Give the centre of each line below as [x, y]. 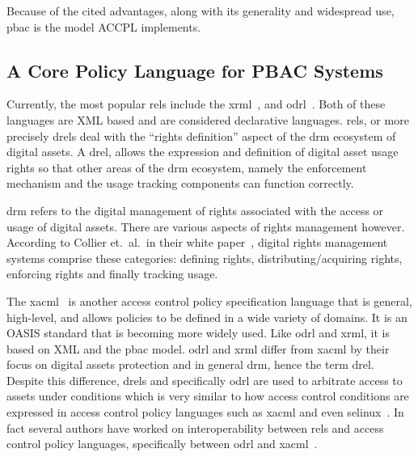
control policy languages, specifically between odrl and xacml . [162, 444]
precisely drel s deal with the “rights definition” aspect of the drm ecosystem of [201, 135]
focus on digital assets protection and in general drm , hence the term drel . [190, 364]
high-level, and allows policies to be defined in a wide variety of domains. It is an [207, 317]
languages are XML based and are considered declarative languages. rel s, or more [208, 119]
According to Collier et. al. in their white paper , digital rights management [197, 242]
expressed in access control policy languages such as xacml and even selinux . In [205, 412]
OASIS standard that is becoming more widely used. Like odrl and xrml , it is [198, 333]
